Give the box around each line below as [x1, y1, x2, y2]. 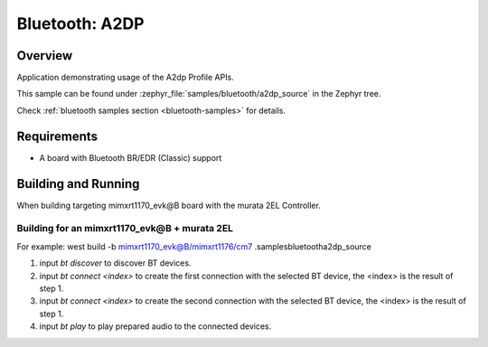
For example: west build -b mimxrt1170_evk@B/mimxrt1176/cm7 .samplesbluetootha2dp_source [16, 240, 372, 252]
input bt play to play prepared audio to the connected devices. [39, 321, 272, 332]
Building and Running [16, 176, 140, 192]
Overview [16, 48, 73, 63]
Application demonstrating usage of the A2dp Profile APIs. [16, 72, 234, 83]
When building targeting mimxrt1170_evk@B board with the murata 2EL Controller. [16, 200, 321, 211]
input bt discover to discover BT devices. [39, 258, 192, 268]
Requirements [16, 128, 99, 144]
